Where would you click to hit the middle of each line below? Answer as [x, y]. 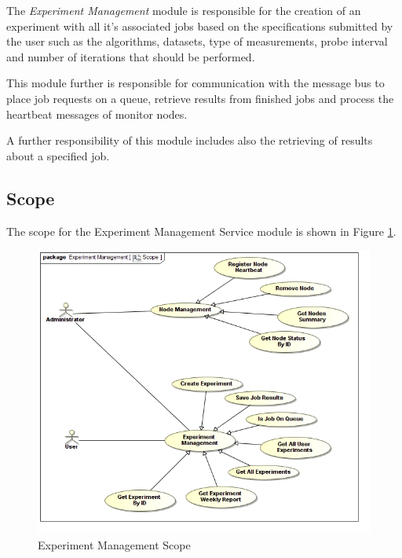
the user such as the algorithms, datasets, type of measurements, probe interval [197, 41]
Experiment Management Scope [114, 544]
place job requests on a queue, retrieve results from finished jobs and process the [200, 98]
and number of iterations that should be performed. [131, 56]
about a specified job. [58, 155]
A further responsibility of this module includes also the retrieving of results [190, 140]
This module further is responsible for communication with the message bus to [196, 83]
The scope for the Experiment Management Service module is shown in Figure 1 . [201, 231]
